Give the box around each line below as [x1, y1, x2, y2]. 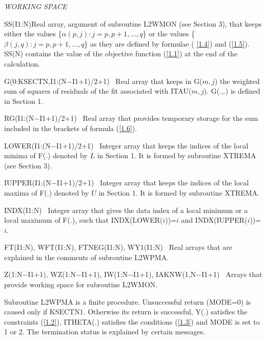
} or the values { [142, 28, 195, 39]
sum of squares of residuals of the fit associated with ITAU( [4, 86, 192, 96]
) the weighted [214, 75, 260, 86]
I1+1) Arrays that [201, 269, 262, 280]
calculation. [4, 58, 40, 69]
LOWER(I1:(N [4, 140, 51, 151]
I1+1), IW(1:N [81, 269, 128, 280]
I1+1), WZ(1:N [28, 269, 76, 280]
